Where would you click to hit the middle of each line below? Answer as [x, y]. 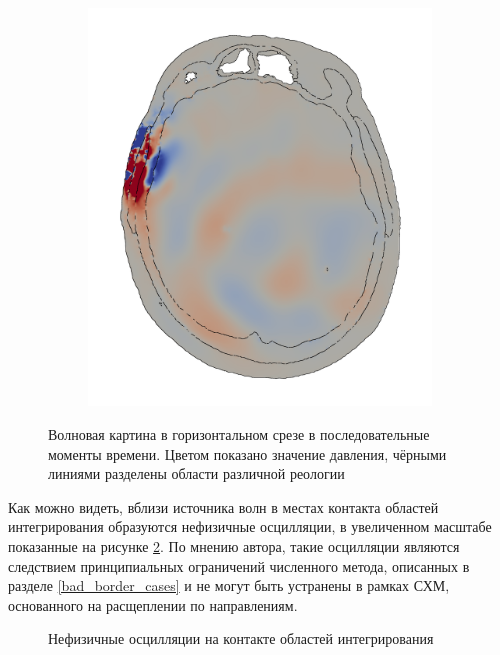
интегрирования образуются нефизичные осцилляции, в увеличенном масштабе [250, 526]
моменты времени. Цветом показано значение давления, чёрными [247, 453]
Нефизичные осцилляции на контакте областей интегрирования [241, 638]
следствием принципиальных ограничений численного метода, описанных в [239, 565]
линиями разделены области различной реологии [196, 473]
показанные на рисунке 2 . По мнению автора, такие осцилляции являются [234, 546]
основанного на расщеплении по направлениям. [153, 604]
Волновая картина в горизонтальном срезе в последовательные [239, 434]
